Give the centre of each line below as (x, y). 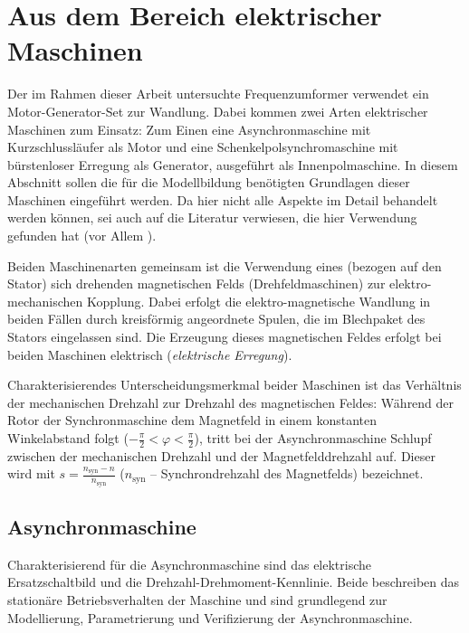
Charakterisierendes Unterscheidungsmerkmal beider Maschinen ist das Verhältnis (234, 385)
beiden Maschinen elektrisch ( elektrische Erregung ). (150, 354)
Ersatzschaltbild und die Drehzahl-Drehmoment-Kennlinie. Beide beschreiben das (234, 582)
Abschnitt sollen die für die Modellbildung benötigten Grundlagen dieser (209, 182)
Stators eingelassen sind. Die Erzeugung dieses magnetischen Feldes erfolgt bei (225, 337)
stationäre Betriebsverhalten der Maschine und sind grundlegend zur (197, 600)
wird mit (31, 473)
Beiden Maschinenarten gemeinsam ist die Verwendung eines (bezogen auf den (225, 265)
